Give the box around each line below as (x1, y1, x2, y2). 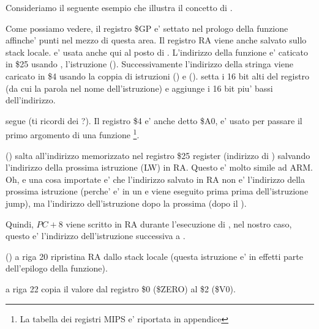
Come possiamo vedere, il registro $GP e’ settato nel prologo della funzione (6, 21, 288, 34)
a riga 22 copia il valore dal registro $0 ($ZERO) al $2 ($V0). (6, 282, 236, 295)
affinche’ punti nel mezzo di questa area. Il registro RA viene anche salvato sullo (6, 34, 307, 46)
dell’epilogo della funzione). (6, 262, 108, 275)
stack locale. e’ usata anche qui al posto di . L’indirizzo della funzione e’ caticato (6, 45, 308, 58)
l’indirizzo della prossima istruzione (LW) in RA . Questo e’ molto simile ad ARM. (6, 161, 313, 174)
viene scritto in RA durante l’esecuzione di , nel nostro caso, (66, 217, 292, 230)
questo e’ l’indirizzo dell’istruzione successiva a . (6, 229, 186, 242)
